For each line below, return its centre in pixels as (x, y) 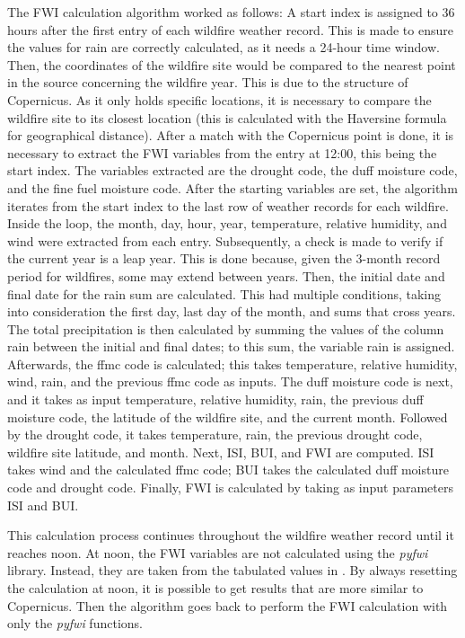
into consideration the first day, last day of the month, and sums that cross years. (232, 311)
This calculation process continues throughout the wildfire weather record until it (231, 535)
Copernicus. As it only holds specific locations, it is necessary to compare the (219, 99)
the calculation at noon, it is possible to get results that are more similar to (215, 588)
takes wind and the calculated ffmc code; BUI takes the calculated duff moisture (228, 470)
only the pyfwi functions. (75, 623)
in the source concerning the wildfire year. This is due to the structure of (208, 82)
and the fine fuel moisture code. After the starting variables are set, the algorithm (232, 187)
